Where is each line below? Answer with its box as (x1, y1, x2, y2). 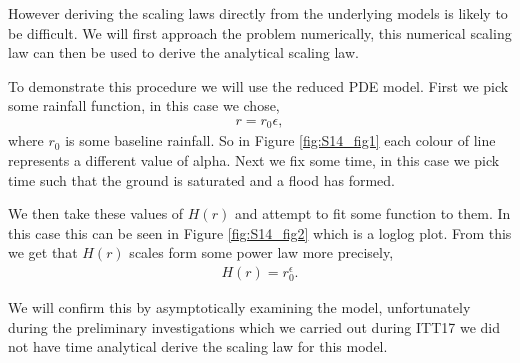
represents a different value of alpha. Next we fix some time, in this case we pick (8, 150, 500, 171)
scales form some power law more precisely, (129, 242, 394, 263)
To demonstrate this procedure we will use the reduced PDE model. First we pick (8, 75, 509, 96)
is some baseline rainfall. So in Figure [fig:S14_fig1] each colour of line (65, 130, 496, 151)
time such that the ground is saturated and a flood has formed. (8, 169, 396, 190)
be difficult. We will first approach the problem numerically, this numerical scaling (8, 22, 512, 43)
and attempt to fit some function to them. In (234, 203, 511, 224)
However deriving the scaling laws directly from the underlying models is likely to (8, 3, 508, 23)
